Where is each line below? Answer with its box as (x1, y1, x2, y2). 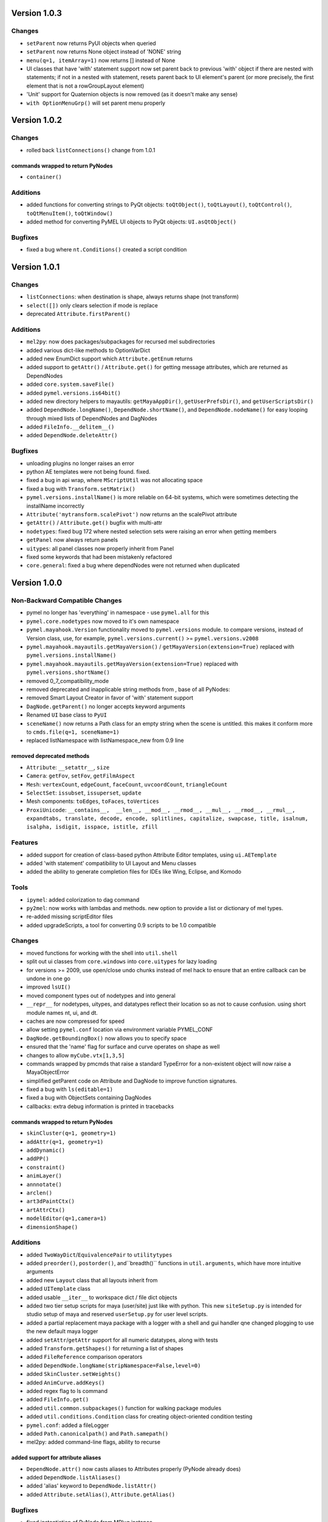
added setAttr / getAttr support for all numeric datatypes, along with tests (26, 1336, 219, 1344)
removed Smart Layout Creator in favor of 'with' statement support (26, 694, 194, 701)
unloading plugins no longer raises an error (26, 460, 135, 467)
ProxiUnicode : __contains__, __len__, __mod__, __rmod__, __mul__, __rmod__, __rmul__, (26, 806, 296, 813)
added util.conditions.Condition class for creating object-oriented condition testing (26, 1413, 253, 1420)
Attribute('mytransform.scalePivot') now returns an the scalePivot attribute (26, 510, 237, 517)
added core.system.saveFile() (26, 380, 115, 388)
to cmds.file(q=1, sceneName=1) (26, 728, 120, 735)
